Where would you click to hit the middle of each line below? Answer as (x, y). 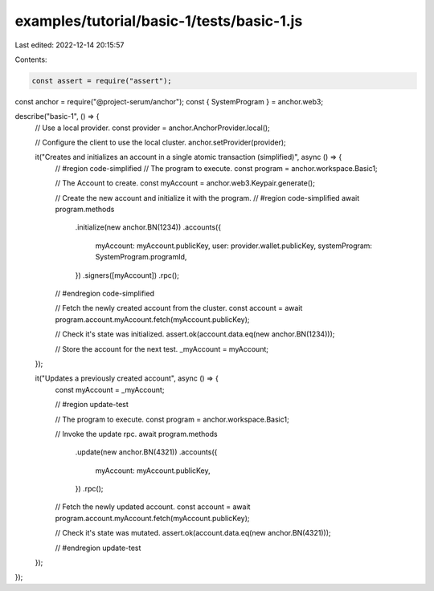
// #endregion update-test (98, 548)
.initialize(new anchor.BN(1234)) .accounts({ (148, 227)
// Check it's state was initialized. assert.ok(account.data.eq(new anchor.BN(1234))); (195, 334)
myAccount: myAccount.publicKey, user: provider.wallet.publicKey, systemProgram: (234, 246)
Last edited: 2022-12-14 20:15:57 (70, 45)
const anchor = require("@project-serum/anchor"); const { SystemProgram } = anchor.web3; (169, 101)
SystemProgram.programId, (141, 257)
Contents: (31, 59)
